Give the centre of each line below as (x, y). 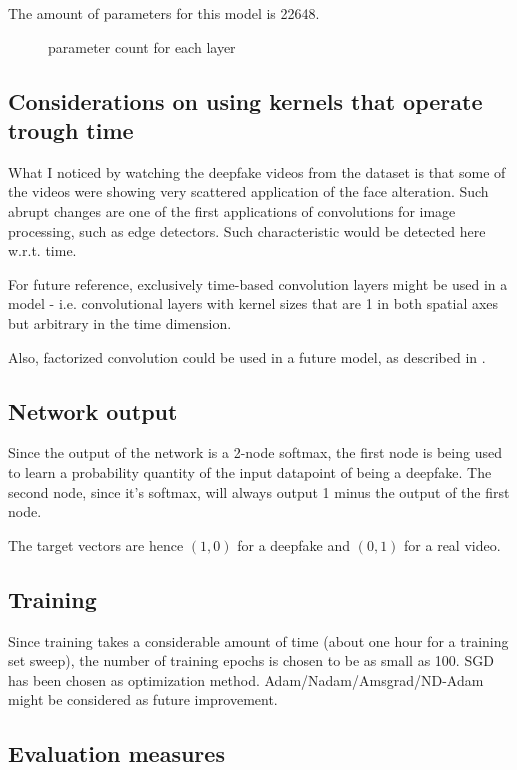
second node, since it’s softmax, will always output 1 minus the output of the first (259, 491)
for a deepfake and (294, 544)
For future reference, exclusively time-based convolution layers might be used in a (258, 283)
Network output (93, 410)
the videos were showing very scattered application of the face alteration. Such (248, 191)
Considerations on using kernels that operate (245, 100)
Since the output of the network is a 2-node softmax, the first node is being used (255, 452)
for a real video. (452, 544)
